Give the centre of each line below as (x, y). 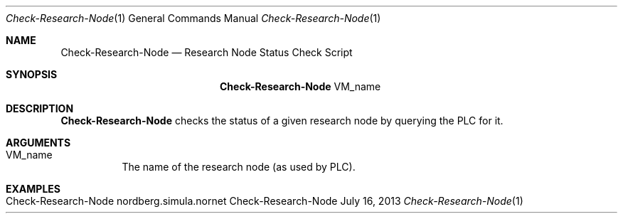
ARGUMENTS (38, 143)
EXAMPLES (33, 189)
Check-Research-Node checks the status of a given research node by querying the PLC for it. (282, 121)
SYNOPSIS (32, 74)
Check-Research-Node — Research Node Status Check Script (207, 52)
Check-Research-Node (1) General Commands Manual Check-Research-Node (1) (193, 18)
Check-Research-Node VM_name (300, 86)
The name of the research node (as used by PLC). (239, 167)
